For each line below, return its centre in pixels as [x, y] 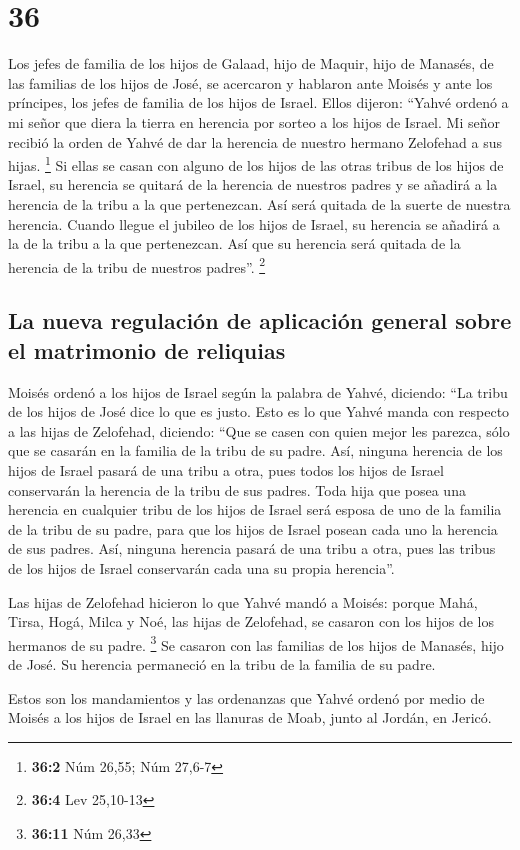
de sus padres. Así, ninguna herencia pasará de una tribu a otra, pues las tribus [252, 548]
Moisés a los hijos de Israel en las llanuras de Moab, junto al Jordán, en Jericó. [250, 717]
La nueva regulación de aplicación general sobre [260, 320]
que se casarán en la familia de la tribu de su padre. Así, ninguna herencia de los [255, 450]
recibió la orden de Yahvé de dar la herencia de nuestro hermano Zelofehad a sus [255, 141]
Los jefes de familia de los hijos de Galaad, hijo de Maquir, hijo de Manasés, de [251, 63]
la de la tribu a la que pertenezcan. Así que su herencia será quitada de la [234, 243]
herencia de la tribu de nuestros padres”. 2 [137, 265]
